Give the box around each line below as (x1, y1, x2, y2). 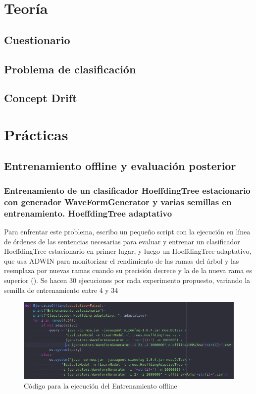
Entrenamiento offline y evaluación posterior (4, 158, 236, 173)
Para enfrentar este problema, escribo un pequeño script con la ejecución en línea (4, 226, 251, 236)
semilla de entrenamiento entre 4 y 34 (4, 284, 118, 295)
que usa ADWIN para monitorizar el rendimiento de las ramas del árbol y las (4, 255, 239, 266)
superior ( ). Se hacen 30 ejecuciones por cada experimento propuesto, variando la (4, 275, 251, 285)
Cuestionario (4, 32, 70, 47)
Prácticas (4, 124, 68, 144)
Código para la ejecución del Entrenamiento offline (24, 381, 177, 391)
